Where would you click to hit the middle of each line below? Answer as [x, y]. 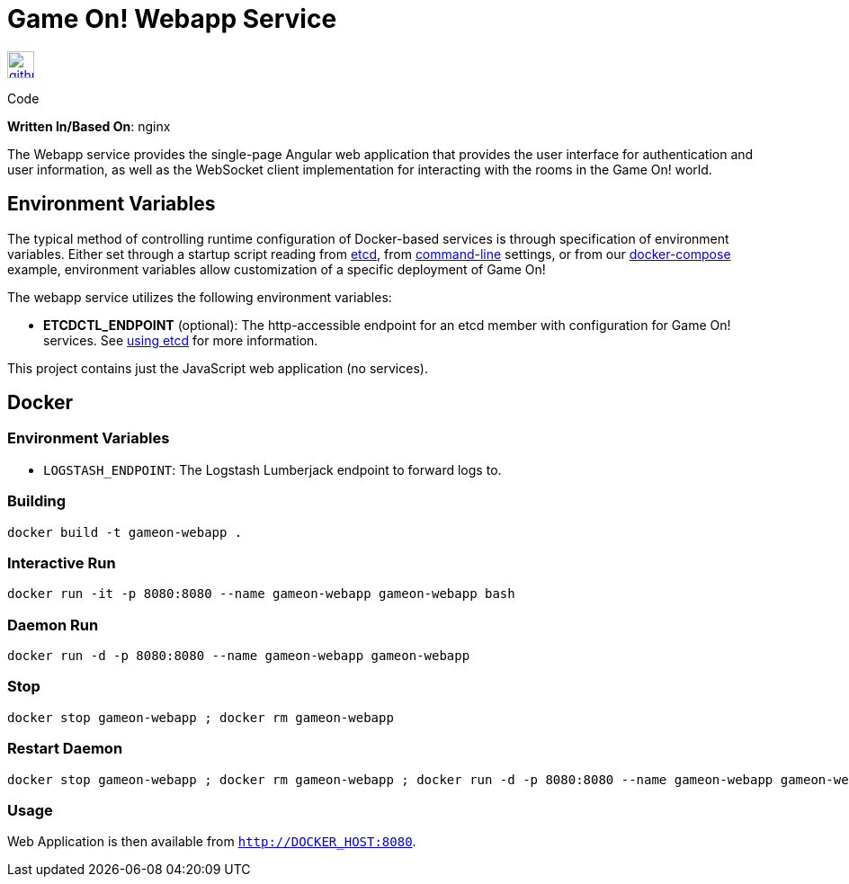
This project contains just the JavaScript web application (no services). [218, 368]
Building [37, 501]
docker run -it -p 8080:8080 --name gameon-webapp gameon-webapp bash [261, 594]
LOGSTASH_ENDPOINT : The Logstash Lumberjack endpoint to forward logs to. [273, 469]
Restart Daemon [65, 749]
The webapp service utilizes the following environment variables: [200, 297]
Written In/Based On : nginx [89, 126]
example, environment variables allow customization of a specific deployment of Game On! [277, 269]
